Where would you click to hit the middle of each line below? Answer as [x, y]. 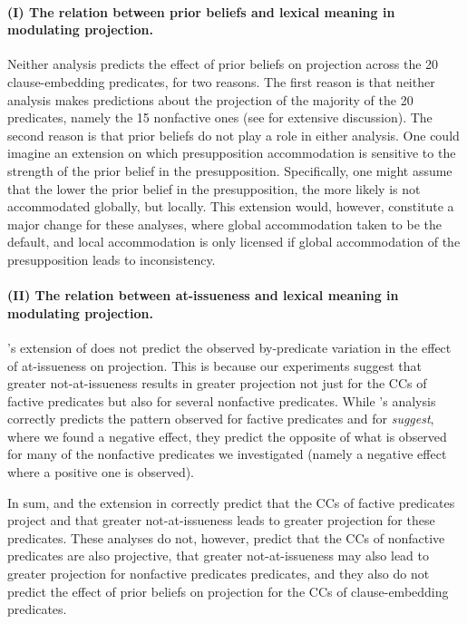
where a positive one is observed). [101, 472]
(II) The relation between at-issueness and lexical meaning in [203, 295]
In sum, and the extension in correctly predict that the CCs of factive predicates [231, 502]
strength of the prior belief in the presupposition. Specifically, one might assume [230, 170]
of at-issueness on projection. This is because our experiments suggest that [215, 365]
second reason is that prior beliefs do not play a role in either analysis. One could [233, 135]
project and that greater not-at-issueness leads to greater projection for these [221, 520]
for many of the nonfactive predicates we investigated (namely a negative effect [227, 454]
